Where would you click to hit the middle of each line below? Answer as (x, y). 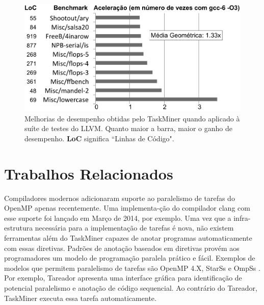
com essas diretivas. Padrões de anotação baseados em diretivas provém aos (122, 248)
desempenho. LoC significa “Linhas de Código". (99, 138)
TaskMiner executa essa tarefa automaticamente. (80, 298)
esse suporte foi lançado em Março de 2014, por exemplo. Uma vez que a (118, 218)
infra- (242, 218)
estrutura (19, 228)
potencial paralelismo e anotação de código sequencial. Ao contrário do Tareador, (131, 287)
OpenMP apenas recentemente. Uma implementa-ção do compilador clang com (127, 208)
